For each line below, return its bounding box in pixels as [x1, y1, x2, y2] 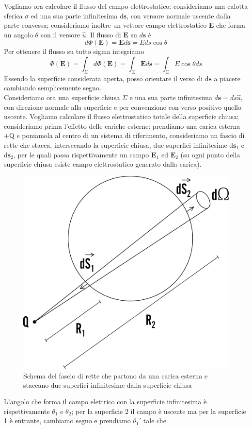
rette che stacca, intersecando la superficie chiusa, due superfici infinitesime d [4, 139, 234, 150]
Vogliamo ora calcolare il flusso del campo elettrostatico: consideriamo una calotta [4, 1, 248, 11]
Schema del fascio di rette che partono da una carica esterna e [23, 370, 208, 380]
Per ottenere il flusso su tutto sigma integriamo [4, 46, 144, 56]
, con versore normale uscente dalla [126, 10, 231, 20]
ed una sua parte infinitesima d [31, 10, 124, 20]
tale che [143, 415, 166, 426]
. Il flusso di [86, 29, 121, 39]
